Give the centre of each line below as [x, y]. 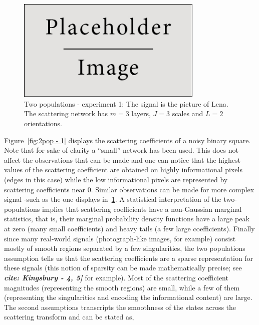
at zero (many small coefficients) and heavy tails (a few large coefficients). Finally [129, 228]
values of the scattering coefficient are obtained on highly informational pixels [123, 170]
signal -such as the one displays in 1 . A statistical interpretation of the [113, 199]
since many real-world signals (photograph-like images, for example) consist [120, 238]
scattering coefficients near [45, 189]
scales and [188, 113]
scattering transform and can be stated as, [69, 317]
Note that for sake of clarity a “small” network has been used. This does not [121, 150]
